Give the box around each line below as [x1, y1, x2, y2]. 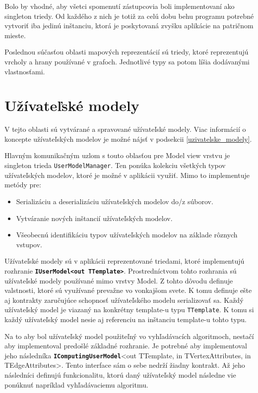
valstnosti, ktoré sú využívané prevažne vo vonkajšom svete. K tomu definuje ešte [4, 285, 252, 295]
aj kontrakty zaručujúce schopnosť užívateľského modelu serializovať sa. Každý [4, 294, 244, 305]
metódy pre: [4, 179, 41, 190]
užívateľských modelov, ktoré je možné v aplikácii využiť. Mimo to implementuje [4, 169, 250, 180]
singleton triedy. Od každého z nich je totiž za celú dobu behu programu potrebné [4, 10, 254, 21]
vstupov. [16, 239, 43, 249]
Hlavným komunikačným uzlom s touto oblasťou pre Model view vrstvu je [4, 150, 230, 161]
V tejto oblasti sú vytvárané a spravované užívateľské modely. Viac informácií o [4, 124, 246, 134]
